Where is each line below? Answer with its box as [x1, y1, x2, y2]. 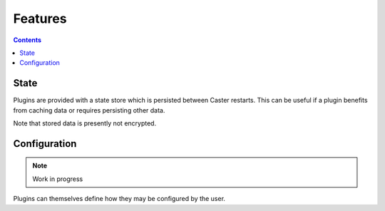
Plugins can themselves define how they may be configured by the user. [13, 195, 226, 203]
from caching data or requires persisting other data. [13, 105, 165, 114]
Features [13, 11, 67, 26]
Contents [13, 36, 42, 44]
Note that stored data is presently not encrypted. [13, 119, 157, 128]
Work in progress [32, 175, 83, 183]
